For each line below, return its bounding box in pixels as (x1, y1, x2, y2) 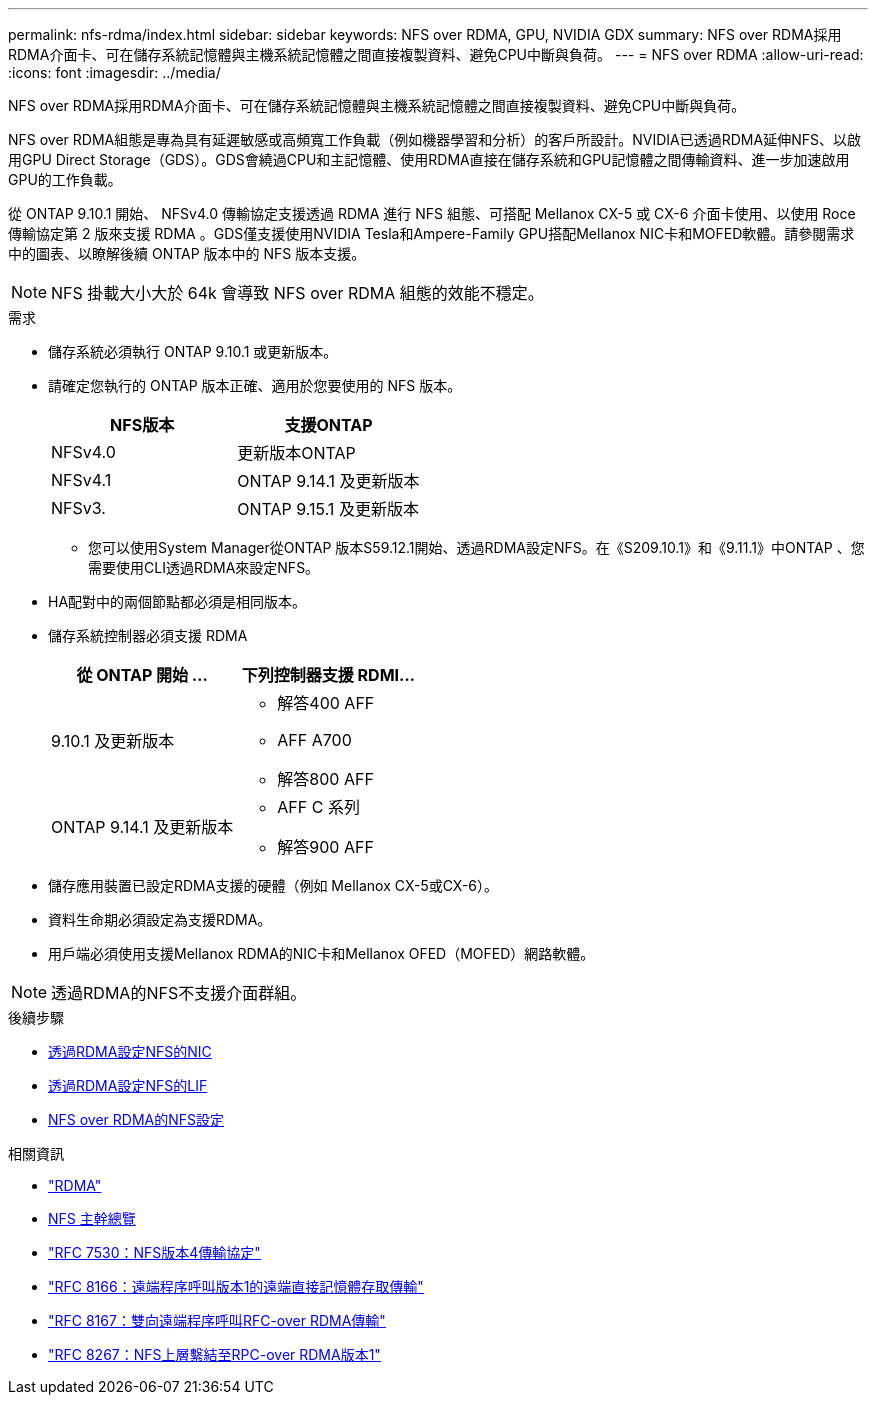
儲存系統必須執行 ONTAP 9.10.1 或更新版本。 (48, 343, 338, 360)
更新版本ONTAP (237, 443, 356, 463)
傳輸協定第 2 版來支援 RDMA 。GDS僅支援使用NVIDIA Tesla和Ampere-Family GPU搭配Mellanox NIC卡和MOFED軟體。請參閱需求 (8, 225, 855, 242)
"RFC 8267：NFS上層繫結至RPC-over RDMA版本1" (48, 1346, 381, 1363)
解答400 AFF (277, 693, 375, 713)
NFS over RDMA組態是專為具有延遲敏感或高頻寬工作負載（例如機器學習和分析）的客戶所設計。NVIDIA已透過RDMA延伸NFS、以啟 (8, 131, 861, 148)
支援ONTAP (284, 415, 373, 435)
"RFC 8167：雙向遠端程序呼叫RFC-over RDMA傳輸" (48, 1312, 386, 1329)
